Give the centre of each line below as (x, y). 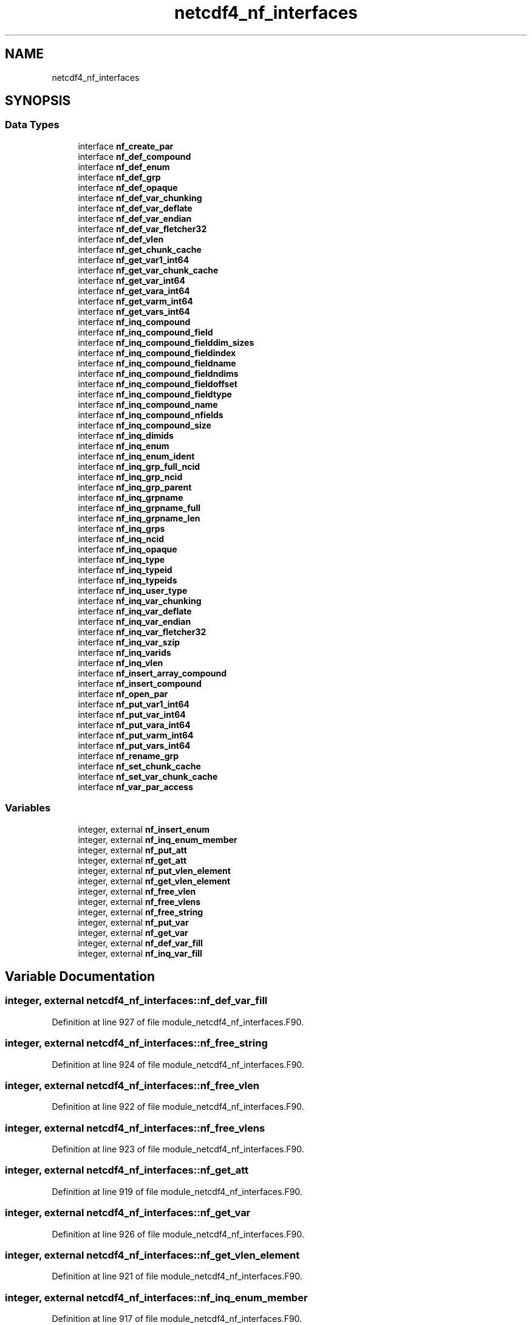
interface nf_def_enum (124, 167)
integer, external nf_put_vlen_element (154, 870)
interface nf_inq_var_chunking (140, 601)
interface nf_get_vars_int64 (134, 311)
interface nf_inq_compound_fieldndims (158, 373)
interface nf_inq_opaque (128, 549)
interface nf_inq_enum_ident (136, 456)
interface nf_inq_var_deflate (135, 611)
